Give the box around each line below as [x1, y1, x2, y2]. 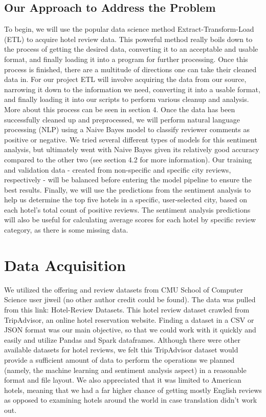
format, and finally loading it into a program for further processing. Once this [4, 53, 248, 64]
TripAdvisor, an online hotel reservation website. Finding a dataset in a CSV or [4, 314, 254, 325]
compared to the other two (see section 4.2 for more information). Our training [4, 154, 252, 164]
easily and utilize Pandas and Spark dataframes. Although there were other [4, 334, 240, 345]
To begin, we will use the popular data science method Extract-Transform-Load [4, 24, 254, 34]
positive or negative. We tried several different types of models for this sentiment [4, 134, 257, 144]
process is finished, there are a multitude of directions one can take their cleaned [4, 64, 257, 74]
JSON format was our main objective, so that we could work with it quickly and [4, 324, 256, 335]
